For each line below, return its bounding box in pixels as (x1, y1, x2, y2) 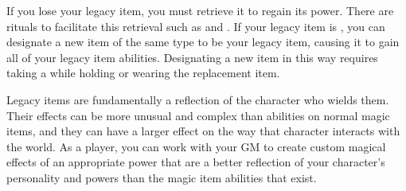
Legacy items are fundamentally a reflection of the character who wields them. (6, 91, 389, 107)
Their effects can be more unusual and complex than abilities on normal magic (6, 107, 390, 123)
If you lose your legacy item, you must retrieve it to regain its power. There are (6, 2, 394, 18)
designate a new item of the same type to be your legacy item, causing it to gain (6, 33, 400, 50)
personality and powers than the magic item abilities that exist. (6, 169, 317, 185)
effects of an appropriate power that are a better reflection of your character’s (6, 154, 385, 170)
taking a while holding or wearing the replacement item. (6, 64, 280, 81)
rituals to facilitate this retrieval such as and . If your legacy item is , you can (6, 18, 385, 34)
